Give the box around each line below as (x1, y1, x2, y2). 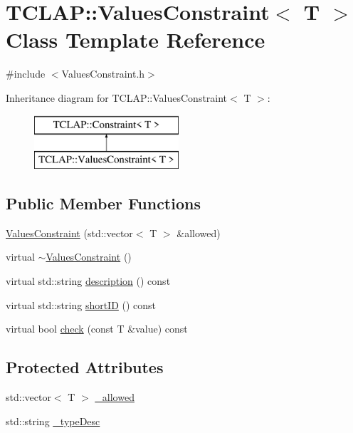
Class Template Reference (6, 25, 265, 54)
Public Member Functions (6, 192, 201, 214)
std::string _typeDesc (6, 413, 100, 428)
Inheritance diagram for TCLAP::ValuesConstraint (6, 90, 228, 105)
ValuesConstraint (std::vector (6, 225, 133, 240)
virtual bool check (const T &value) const (6, 321, 188, 336)
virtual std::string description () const (6, 273, 171, 288)
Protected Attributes (6, 356, 164, 378)
